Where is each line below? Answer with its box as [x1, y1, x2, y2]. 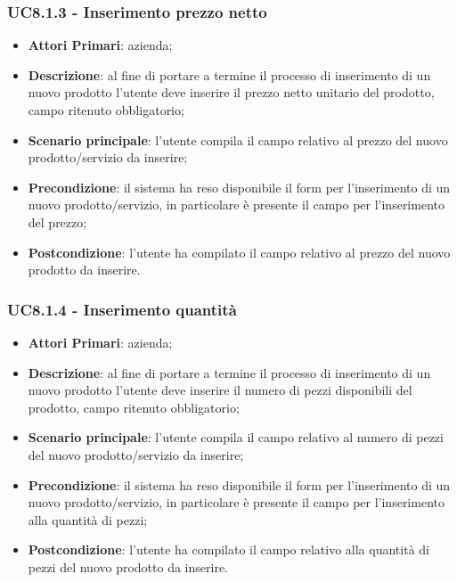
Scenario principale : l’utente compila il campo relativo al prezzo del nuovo [28, 130, 448, 149]
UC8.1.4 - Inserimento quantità [7, 298, 237, 320]
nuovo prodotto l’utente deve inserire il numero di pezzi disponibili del [28, 381, 412, 399]
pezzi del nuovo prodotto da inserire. [28, 557, 229, 576]
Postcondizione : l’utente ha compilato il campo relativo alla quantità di [28, 540, 429, 559]
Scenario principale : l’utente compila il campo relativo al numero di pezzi [28, 428, 444, 447]
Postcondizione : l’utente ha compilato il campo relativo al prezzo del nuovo [28, 242, 451, 261]
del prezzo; [28, 212, 87, 231]
